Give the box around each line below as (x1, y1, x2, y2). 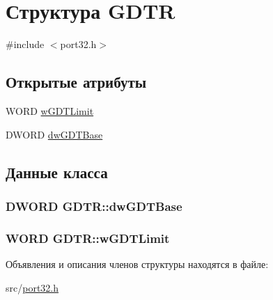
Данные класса (6, 161, 108, 182)
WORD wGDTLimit (6, 103, 94, 118)
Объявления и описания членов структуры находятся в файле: (6, 256, 269, 271)
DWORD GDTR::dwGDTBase (6, 197, 182, 214)
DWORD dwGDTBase (6, 127, 103, 141)
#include (6, 37, 45, 52)
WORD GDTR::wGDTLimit (6, 229, 170, 246)
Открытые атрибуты (6, 71, 147, 93)
